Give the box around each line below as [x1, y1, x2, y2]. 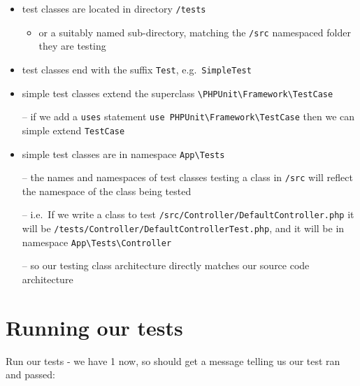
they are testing [38, 38, 106, 53]
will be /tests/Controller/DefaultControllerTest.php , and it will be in [22, 221, 345, 236]
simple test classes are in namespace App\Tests [22, 146, 225, 161]
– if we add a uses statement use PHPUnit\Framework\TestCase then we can [22, 109, 355, 124]
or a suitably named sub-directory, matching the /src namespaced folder [38, 24, 351, 39]
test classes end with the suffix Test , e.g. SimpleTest [22, 62, 252, 76]
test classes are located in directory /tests [22, 1, 206, 15]
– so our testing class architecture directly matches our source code [22, 258, 310, 273]
